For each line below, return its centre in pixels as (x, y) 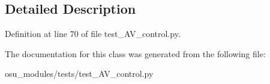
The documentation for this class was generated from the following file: (135, 53)
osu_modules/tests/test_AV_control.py (79, 74)
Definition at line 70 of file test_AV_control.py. (93, 34)
